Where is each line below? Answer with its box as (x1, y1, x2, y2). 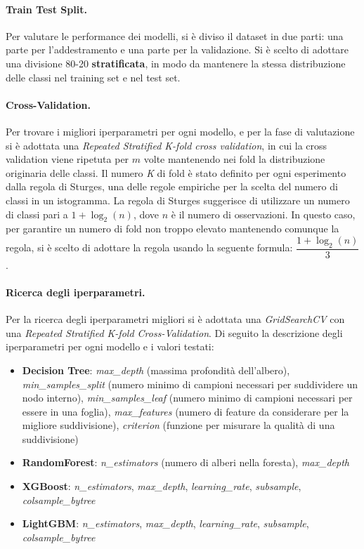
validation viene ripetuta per (6, 152, 129, 166)
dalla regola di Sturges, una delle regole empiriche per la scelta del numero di (6, 179, 338, 194)
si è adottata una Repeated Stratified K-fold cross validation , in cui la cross (6, 138, 327, 152)
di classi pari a (6, 206, 68, 221)
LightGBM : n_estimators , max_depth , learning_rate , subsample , (22, 516, 309, 531)
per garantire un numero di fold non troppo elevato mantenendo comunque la (6, 221, 339, 236)
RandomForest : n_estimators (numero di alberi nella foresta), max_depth (22, 455, 349, 470)
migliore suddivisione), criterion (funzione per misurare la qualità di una (22, 418, 335, 432)
